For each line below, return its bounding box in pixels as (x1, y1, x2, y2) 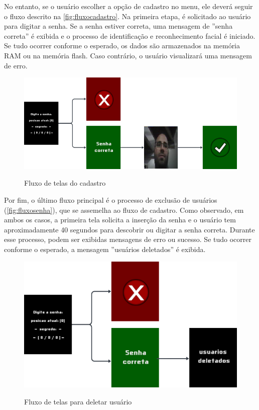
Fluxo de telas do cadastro (24, 178, 106, 188)
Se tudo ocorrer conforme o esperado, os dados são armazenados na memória (4, 40, 240, 51)
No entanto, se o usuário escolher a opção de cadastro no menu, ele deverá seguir (4, 1, 253, 11)
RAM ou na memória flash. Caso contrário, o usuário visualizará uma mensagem (4, 50, 252, 60)
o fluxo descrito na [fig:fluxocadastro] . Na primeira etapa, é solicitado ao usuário (4, 11, 251, 21)
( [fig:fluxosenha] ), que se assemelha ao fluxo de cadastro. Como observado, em (4, 204, 244, 215)
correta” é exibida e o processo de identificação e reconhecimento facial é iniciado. (4, 30, 255, 41)
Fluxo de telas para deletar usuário (24, 396, 132, 407)
